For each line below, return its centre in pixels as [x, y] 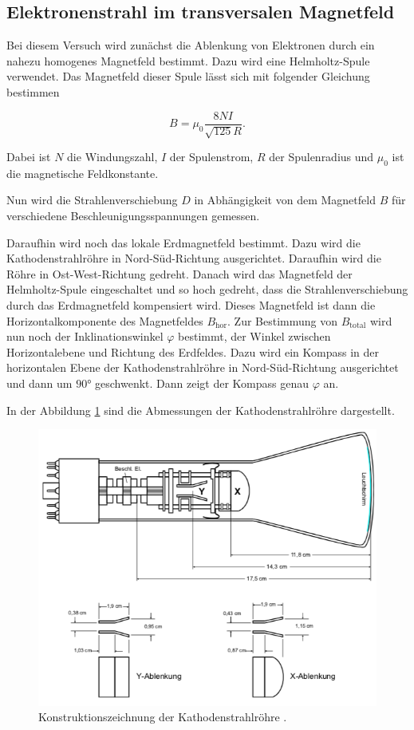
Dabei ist [29, 157]
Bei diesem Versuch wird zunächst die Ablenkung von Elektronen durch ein [191, 45]
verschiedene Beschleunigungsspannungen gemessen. [133, 216]
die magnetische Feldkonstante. [83, 173]
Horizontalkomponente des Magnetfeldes [105, 320]
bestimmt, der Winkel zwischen [254, 336]
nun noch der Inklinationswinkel [85, 336]
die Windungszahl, [112, 157]
